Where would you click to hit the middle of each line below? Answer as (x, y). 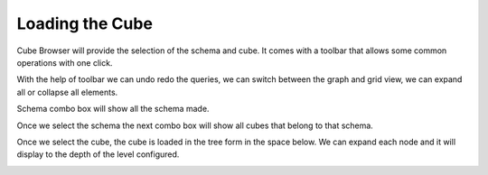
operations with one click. (65, 62)
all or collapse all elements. (67, 92)
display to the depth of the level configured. (98, 154)
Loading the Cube (85, 23)
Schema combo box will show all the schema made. (113, 109)
